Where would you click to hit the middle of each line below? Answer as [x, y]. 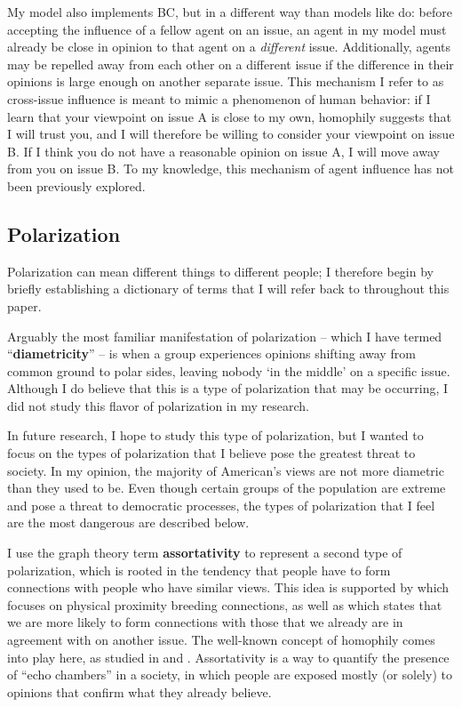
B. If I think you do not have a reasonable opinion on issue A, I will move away [223, 151]
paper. [24, 305]
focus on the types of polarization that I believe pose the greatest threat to [211, 453]
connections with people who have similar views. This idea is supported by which [228, 587]
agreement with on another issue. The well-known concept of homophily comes [221, 640]
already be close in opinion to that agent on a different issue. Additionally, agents [229, 47]
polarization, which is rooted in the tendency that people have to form [199, 570]
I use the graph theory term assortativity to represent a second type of [205, 553]
